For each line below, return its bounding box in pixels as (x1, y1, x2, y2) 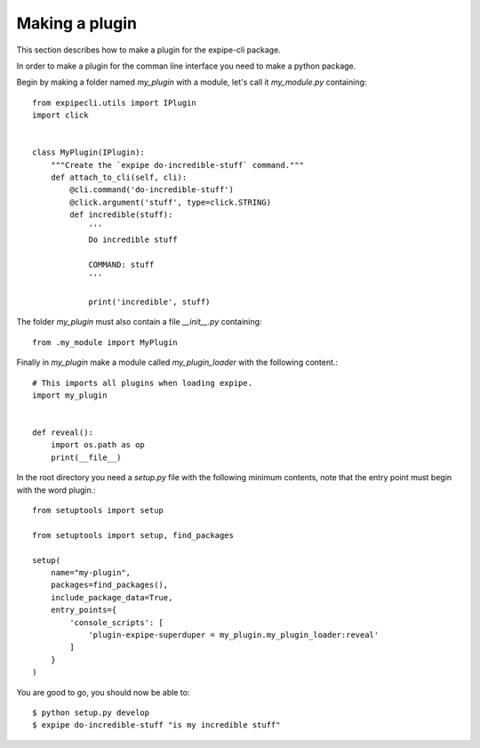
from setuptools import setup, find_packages (32, 530, 235, 540)
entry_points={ (50, 605, 117, 615)
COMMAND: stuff (88, 259, 155, 269)
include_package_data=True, (50, 592, 173, 602)
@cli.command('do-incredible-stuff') (69, 185, 235, 195)
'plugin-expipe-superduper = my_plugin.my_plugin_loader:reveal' (88, 630, 380, 639)
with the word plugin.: (16, 485, 97, 495)
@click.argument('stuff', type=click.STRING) (69, 197, 271, 207)
